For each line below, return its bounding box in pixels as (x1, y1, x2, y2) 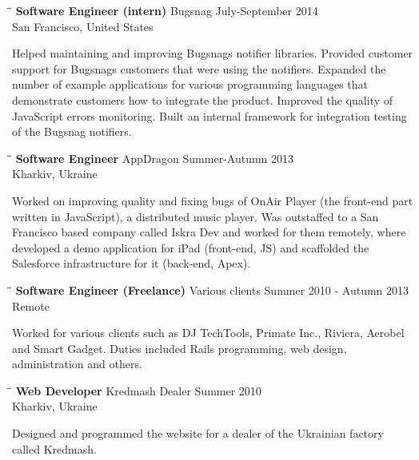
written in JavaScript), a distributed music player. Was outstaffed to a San (12, 208, 379, 224)
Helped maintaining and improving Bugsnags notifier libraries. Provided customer (12, 45, 413, 61)
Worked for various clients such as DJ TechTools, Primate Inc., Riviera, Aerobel (12, 324, 405, 341)
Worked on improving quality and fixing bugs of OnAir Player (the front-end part (12, 192, 413, 208)
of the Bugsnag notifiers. (12, 123, 132, 140)
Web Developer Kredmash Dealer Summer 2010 (15, 382, 261, 399)
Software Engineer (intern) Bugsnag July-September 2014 (15, 2, 318, 18)
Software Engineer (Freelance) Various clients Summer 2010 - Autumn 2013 (15, 281, 409, 298)
